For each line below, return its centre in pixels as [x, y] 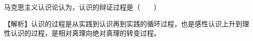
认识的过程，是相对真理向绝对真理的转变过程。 [85, 33]
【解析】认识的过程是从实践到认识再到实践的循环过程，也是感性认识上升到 [123, 23]
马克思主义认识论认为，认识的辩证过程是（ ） [82, 7]
